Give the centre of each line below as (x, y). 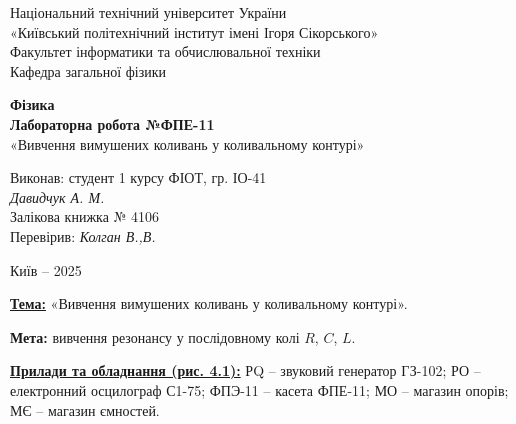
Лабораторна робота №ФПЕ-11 (112, 123)
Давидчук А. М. (57, 196)
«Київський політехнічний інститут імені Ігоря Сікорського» (194, 31)
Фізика (32, 104)
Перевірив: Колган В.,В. (83, 235)
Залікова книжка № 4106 (85, 216)
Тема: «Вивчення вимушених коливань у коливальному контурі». (209, 303)
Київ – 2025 (46, 269)
